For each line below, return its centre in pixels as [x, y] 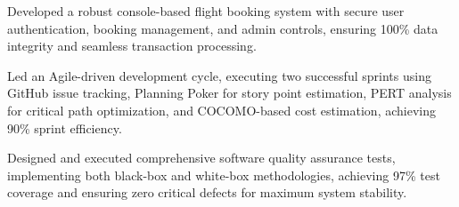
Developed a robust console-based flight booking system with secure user [206, 11]
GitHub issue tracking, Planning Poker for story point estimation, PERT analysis [229, 93]
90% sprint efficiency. [65, 127]
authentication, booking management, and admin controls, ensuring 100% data [223, 28]
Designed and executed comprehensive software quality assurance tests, [201, 158]
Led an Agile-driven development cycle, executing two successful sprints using [219, 75]
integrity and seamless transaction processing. [132, 46]
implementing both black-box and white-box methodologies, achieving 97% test [224, 175]
